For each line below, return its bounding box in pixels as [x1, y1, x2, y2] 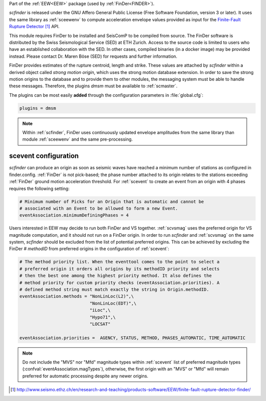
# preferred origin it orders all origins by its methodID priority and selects [19, 266, 220, 271]
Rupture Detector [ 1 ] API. [9, 24, 60, 30]
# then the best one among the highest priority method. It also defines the [19, 273, 212, 279]
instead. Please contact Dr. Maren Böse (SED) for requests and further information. [9, 53, 177, 59]
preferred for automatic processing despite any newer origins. [22, 373, 149, 379]
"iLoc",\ [89, 307, 111, 313]
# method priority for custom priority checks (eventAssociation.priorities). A [19, 280, 220, 286]
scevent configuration [9, 152, 79, 160]
